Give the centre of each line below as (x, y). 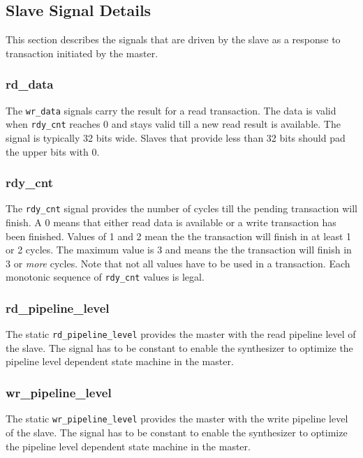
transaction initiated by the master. (82, 53)
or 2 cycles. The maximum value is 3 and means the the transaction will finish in (179, 250)
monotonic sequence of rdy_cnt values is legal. (105, 277)
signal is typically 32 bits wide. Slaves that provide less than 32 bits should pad (176, 137)
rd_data (30, 84)
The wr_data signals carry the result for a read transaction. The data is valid (171, 110)
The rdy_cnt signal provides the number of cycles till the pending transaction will (182, 208)
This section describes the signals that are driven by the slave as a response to (173, 39)
